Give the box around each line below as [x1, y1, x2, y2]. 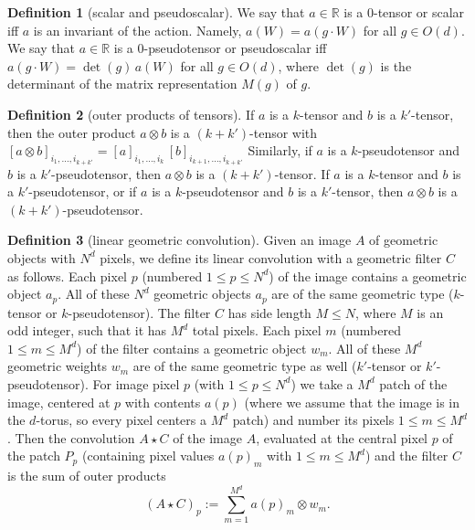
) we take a [290, 374, 354, 393]
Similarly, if [248, 141, 312, 160]
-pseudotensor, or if [28, 182, 137, 201]
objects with [7, 248, 76, 267]
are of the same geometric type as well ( [132, 356, 357, 376]
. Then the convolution [7, 428, 135, 447]
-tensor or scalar [374, 3, 465, 21]
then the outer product [7, 122, 136, 142]
